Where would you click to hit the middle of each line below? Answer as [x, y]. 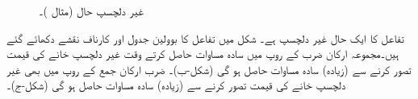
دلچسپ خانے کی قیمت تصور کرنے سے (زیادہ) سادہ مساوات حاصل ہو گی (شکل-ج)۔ [176, 85]
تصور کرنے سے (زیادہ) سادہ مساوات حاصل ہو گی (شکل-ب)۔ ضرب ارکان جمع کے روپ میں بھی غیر [209, 69]
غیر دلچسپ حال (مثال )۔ [92, 10]
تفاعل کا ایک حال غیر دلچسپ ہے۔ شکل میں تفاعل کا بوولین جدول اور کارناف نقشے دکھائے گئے [205, 37]
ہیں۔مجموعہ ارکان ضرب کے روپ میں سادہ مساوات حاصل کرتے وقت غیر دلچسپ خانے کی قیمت [203, 54]
